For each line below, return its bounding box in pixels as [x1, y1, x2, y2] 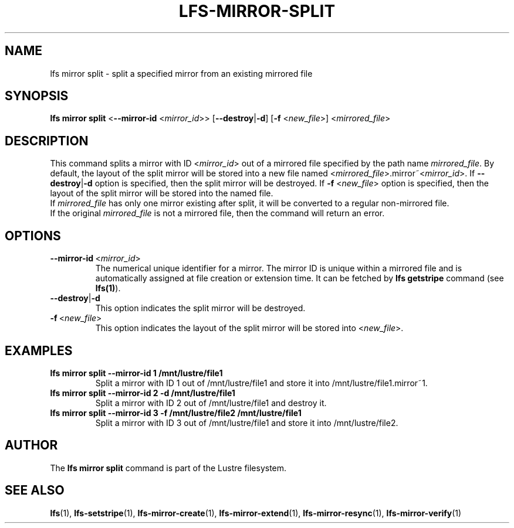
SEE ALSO [5, 483, 65, 498]
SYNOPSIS [5, 88, 69, 104]
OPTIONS [5, 228, 61, 243]
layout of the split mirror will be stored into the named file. [50, 188, 273, 199]
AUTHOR [5, 438, 58, 453]
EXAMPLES [5, 343, 73, 358]
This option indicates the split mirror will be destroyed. [95, 303, 306, 314]
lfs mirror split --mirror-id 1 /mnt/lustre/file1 [50, 367, 223, 378]
